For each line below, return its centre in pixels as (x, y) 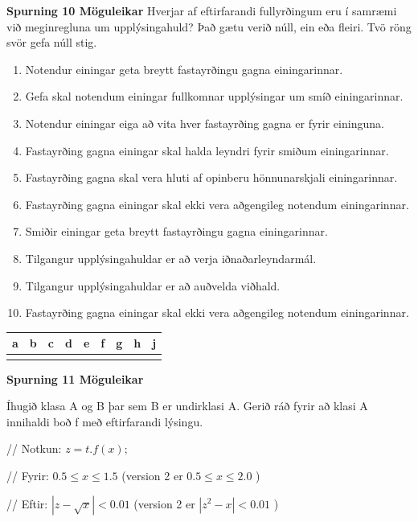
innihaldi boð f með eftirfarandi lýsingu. (105, 421)
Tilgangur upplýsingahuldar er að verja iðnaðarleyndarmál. (171, 258)
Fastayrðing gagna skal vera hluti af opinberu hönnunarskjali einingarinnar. (211, 177)
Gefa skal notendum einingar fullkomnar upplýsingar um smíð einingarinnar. (214, 96)
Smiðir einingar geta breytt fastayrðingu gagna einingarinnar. (176, 231)
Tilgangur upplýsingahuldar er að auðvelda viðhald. (153, 285)
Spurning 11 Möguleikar (75, 378)
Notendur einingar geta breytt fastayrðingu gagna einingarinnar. (184, 69)
